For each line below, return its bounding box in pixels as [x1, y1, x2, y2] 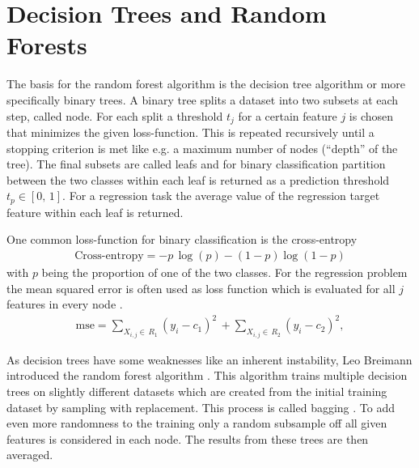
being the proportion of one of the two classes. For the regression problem [41, 264, 408, 280]
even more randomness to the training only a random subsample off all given [6, 415, 387, 432]
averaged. [6, 446, 53, 463]
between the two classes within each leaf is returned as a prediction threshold [6, 171, 390, 188]
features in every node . [6, 296, 123, 313]
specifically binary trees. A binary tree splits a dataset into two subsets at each [6, 91, 399, 108]
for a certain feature [238, 107, 337, 124]
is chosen [349, 107, 394, 124]
